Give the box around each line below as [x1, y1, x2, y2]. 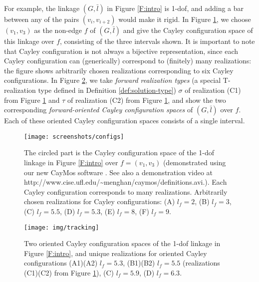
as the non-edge [34, 25, 82, 35]
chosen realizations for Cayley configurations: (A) [24, 196, 175, 207]
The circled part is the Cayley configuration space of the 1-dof [24, 147, 214, 158]
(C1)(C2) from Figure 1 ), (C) [24, 268, 114, 278]
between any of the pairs [4, 14, 79, 24]
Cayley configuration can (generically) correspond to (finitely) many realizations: [4, 55, 252, 66]
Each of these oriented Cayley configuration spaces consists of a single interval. [4, 115, 245, 126]
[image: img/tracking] [24, 224, 99, 231]
